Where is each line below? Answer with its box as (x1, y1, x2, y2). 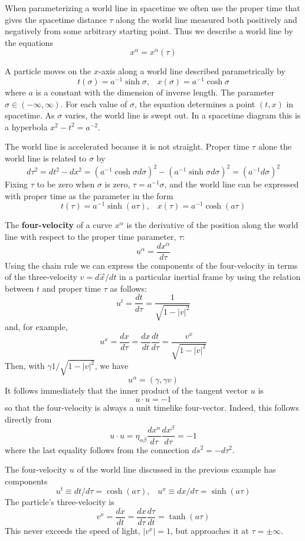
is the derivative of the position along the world (126, 219, 299, 231)
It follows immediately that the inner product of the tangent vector (5, 384, 248, 396)
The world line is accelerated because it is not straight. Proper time (5, 140, 250, 153)
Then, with (5, 359, 45, 372)
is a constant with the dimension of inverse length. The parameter (35, 86, 275, 98)
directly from (5, 413, 52, 425)
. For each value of (60, 97, 127, 110)
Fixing (5, 178, 28, 190)
